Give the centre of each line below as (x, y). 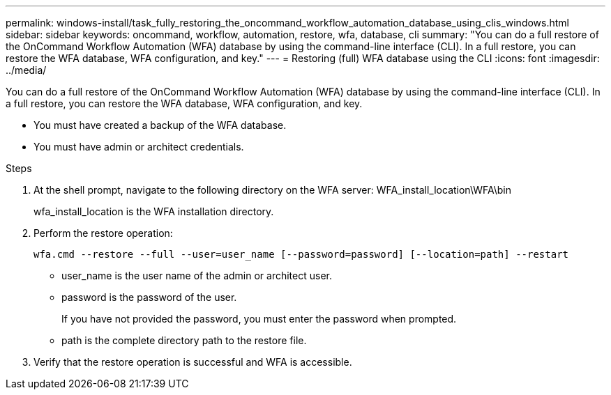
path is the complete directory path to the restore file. (184, 340)
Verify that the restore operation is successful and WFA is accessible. (193, 362)
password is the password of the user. (149, 297)
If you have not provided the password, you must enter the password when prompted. (259, 319)
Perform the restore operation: (103, 233)
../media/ (26, 70)
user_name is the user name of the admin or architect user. (197, 276)
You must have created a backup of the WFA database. (160, 125)
